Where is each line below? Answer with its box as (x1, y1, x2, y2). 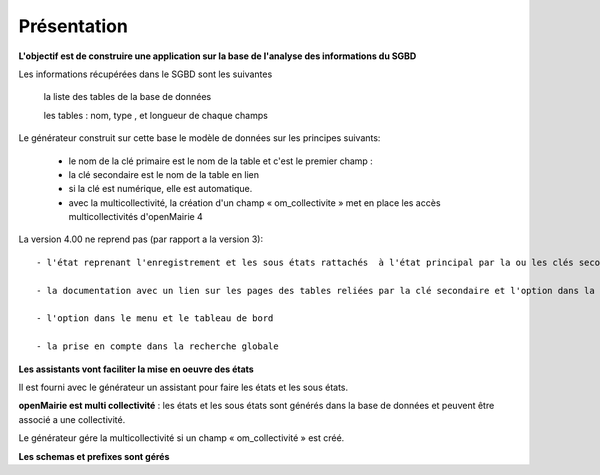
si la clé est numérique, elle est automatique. (68, 183, 253, 195)
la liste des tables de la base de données (43, 91, 212, 103)
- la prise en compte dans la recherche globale (36, 341, 279, 352)
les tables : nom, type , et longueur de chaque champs (43, 109, 269, 121)
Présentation (18, 15, 129, 37)
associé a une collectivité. (18, 413, 126, 425)
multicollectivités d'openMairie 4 (68, 211, 204, 223)
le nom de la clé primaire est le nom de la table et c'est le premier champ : (68, 155, 374, 167)
